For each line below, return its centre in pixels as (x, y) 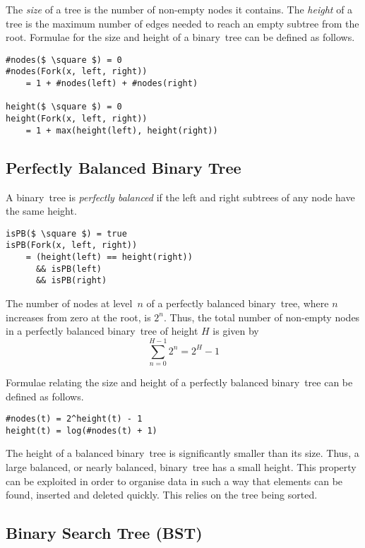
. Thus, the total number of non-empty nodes (262, 317)
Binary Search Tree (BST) (104, 533)
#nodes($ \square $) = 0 (64, 60)
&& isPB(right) (71, 281)
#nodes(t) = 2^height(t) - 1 (74, 419)
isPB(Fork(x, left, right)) (72, 245)
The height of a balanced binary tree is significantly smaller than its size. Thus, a (182, 453)
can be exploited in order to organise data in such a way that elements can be (174, 481)
